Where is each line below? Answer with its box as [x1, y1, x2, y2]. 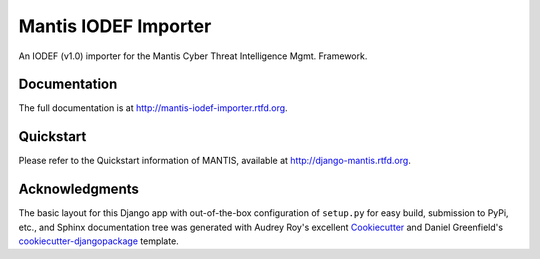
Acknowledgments [18, 181, 140, 198]
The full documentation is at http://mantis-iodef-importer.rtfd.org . [18, 102, 289, 114]
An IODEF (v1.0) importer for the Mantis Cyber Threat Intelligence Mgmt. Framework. [18, 50, 368, 62]
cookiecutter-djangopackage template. [18, 235, 179, 247]
